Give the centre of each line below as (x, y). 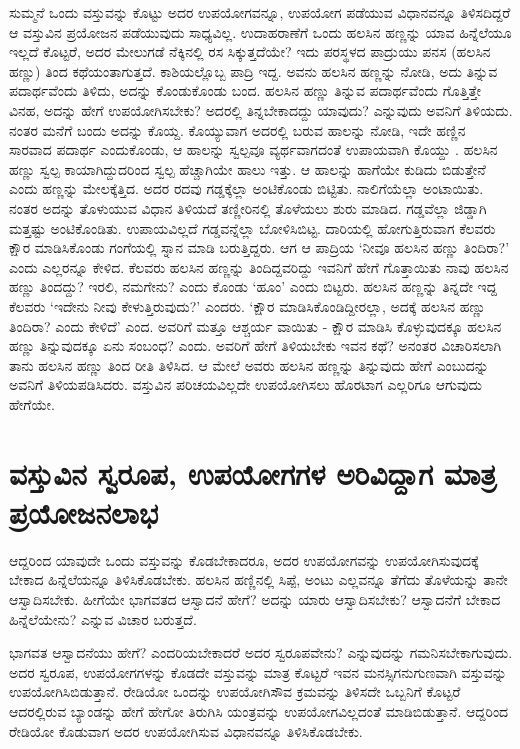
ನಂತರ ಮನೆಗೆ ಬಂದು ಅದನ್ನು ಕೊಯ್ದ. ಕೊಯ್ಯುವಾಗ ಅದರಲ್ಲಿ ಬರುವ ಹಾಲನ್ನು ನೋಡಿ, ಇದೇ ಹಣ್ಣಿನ (237, 129)
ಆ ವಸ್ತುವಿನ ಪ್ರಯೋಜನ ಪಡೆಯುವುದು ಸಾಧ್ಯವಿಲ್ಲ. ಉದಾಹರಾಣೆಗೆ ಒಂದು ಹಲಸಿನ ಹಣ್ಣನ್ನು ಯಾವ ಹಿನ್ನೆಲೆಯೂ (260, 31)
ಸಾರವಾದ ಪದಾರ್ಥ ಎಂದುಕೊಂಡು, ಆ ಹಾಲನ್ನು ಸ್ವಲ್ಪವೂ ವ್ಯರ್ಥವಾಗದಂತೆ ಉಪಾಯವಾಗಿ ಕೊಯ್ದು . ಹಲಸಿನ (253, 149)
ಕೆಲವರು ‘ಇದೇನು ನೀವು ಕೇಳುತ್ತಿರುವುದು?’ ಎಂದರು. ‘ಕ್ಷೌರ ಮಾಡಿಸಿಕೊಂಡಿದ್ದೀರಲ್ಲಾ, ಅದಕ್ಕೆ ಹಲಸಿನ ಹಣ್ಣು (247, 305)
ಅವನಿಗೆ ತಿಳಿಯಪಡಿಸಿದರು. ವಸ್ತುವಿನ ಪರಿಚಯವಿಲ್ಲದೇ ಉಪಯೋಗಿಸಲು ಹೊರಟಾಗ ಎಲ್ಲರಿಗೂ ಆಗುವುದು (245, 384)
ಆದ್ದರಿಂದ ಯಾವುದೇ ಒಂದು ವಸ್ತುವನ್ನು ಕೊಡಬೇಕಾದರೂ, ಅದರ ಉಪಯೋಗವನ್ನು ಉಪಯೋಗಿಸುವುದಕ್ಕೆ (244, 559)
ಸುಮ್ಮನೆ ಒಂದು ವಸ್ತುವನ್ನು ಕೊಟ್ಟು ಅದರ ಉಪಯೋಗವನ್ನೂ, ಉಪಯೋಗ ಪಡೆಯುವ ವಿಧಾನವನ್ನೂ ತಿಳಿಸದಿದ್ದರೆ (260, 12)
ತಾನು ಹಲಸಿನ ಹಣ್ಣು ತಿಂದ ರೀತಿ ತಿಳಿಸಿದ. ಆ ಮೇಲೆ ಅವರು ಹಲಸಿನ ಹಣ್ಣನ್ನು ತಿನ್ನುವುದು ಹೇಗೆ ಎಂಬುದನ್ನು (249, 364)
